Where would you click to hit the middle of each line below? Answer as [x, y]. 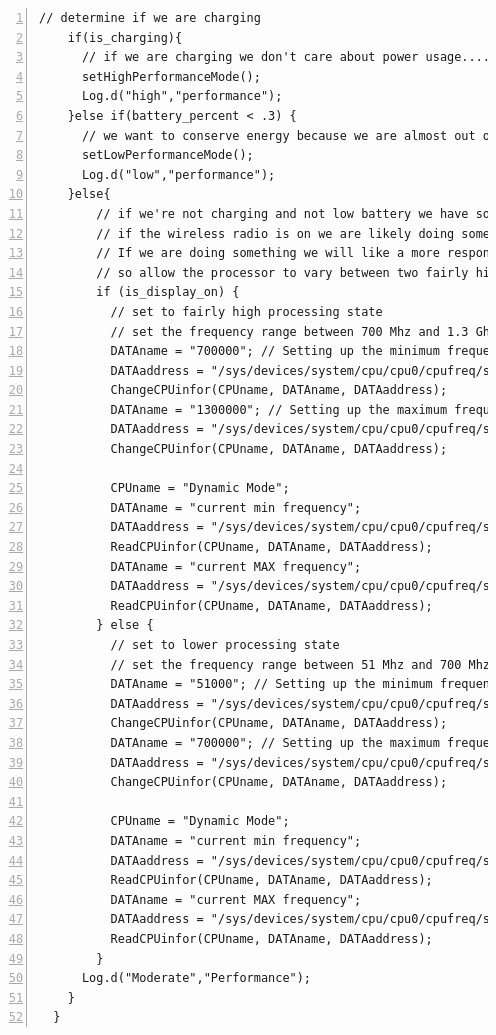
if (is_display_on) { [168, 292]
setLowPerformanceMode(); [167, 155]
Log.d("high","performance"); [182, 96]
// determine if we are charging [150, 18]
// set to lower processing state [225, 645]
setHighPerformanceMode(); [171, 76]
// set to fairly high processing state [246, 311]
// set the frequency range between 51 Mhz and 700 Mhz [300, 664]
